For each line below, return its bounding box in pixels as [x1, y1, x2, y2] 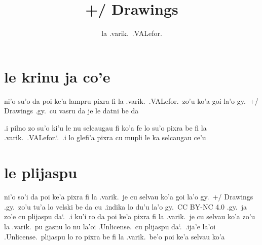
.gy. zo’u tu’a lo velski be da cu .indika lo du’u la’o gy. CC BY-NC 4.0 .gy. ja [4, 201, 247, 212]
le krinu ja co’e [4, 66, 110, 87]
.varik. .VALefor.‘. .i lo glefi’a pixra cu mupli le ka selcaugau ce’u [4, 132, 206, 143]
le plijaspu [4, 162, 78, 183]
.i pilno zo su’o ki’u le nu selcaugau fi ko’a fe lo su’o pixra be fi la [4, 122, 207, 133]
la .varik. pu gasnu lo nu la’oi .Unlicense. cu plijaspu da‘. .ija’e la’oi [4, 221, 216, 231]
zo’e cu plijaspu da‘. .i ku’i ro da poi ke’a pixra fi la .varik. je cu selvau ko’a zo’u [4, 211, 255, 222]
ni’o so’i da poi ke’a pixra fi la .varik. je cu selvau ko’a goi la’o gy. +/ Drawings [4, 191, 253, 202]
